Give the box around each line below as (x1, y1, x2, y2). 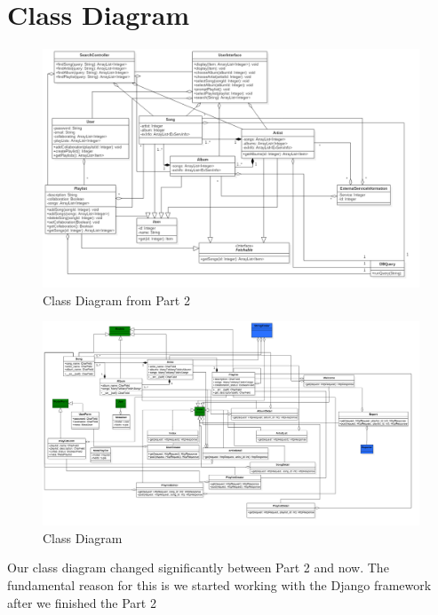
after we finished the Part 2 (7, 593, 156, 611)
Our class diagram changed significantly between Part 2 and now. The (7, 558, 389, 577)
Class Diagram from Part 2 (43, 290, 190, 309)
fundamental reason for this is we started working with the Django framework (7, 576, 432, 595)
